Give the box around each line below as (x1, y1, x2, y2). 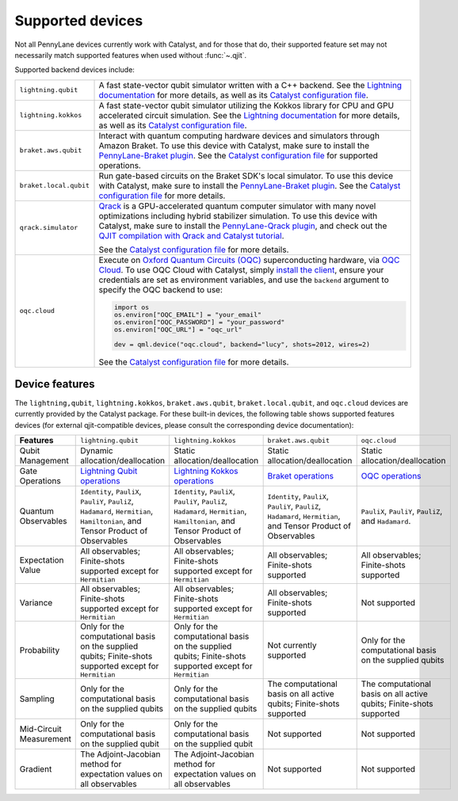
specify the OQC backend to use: (98, 284, 223, 295)
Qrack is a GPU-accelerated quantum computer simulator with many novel (98, 200, 376, 212)
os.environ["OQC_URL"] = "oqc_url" (113, 325, 242, 334)
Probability (19, 644, 60, 655)
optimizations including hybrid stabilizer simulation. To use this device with (98, 210, 378, 221)
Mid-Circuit (19, 723, 63, 734)
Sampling (19, 693, 55, 704)
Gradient (19, 764, 52, 775)
